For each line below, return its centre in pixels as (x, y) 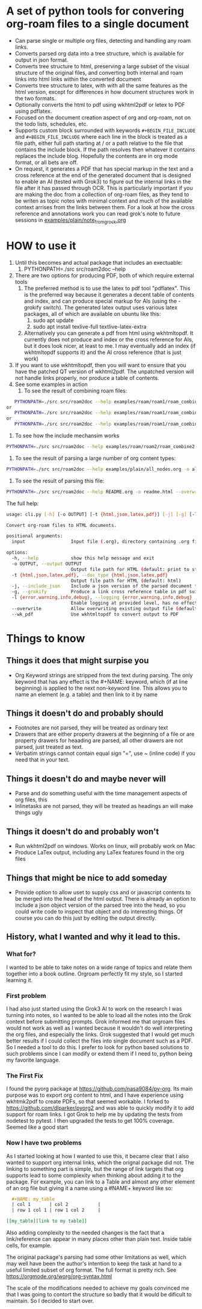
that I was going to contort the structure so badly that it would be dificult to (99, 1294)
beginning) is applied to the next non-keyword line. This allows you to (101, 688)
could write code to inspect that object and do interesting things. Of (99, 911)
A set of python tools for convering (95, 11)
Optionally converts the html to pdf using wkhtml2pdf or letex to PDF (100, 104)
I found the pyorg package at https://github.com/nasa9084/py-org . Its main (100, 1089)
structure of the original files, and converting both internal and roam (99, 72)
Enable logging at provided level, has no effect (134, 603)
